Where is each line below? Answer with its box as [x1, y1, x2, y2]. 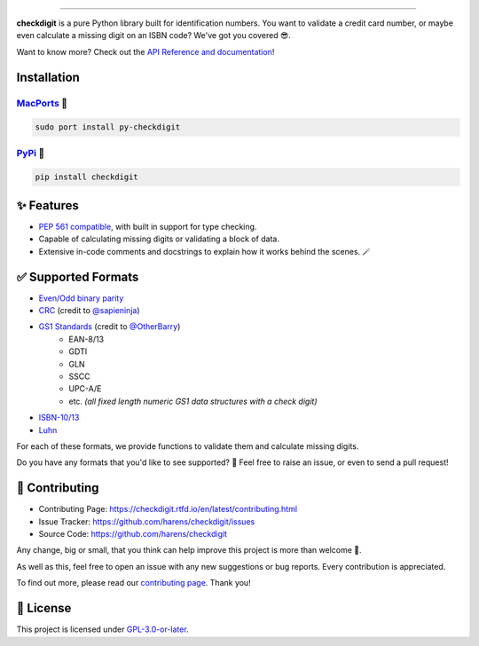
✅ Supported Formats [16, 269, 139, 284]
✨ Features [16, 198, 79, 213]
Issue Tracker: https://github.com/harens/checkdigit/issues [38, 516, 255, 527]
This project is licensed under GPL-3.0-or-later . [16, 624, 190, 634]
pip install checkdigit [35, 172, 139, 182]
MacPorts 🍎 [16, 97, 68, 109]
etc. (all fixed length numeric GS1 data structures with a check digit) [68, 396, 318, 406]
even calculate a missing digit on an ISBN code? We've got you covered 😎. [16, 30, 292, 41]
